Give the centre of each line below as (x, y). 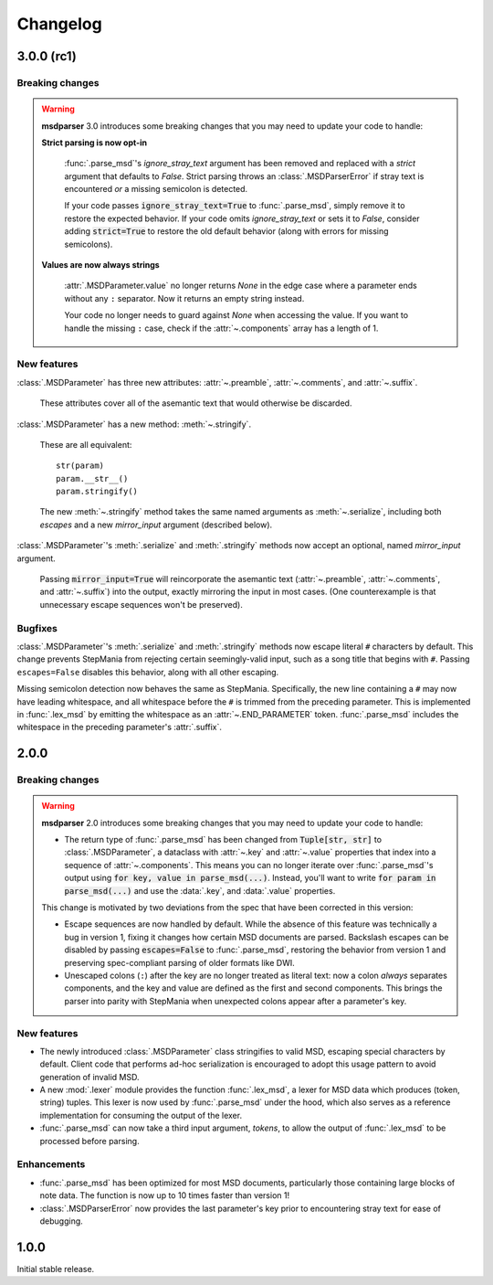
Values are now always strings (100, 265)
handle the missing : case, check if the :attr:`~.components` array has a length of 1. (221, 328)
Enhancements (51, 1164)
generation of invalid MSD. (89, 1077)
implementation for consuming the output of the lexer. (141, 1115)
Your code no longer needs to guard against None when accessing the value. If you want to (236, 315)
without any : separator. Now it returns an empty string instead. (184, 298)
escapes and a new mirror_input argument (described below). (156, 525)
